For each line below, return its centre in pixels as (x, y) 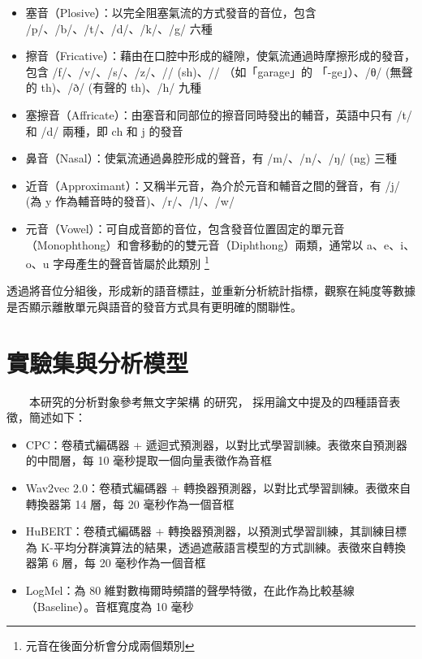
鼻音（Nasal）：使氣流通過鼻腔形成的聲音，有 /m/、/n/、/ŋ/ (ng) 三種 (211, 158)
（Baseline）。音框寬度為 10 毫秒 (110, 606)
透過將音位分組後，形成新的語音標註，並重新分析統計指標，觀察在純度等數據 (211, 290)
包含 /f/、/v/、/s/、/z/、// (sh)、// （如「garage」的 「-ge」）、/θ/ (204, 71)
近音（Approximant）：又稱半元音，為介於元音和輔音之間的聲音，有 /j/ (213, 185)
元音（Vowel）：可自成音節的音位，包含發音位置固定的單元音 (185, 228)
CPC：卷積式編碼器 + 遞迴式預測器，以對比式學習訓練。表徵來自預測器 (216, 444)
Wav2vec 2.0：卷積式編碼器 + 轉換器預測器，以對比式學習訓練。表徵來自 (218, 488)
